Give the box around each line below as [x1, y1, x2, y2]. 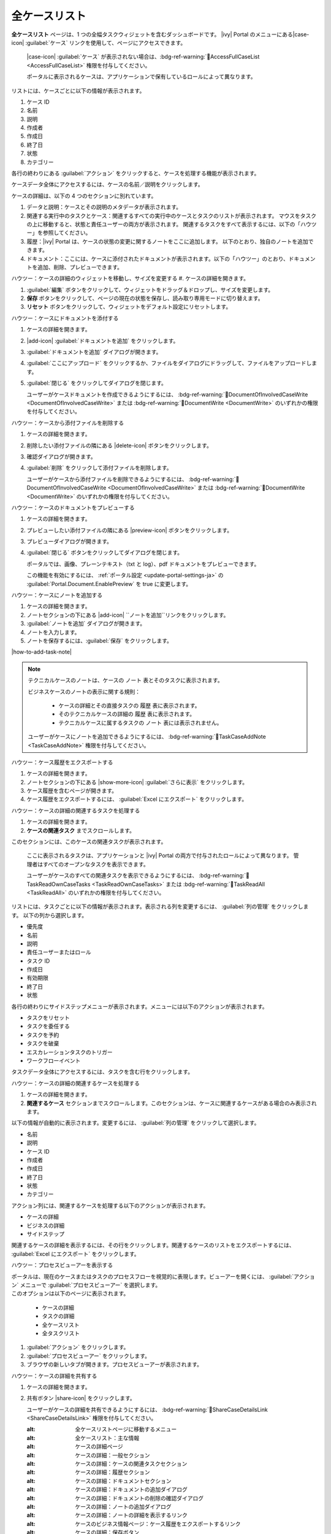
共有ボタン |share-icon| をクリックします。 [26, 1395, 136, 1402]
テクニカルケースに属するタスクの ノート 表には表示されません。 [58, 719, 223, 727]
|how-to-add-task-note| [11, 648, 72, 656]
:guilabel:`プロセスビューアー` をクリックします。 [26, 1352, 150, 1359]
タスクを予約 [26, 1031, 59, 1038]
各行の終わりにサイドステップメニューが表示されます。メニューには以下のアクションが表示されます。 [11, 1003, 268, 1010]
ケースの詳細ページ [75, 1443, 124, 1451]
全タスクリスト [42, 1329, 80, 1337]
